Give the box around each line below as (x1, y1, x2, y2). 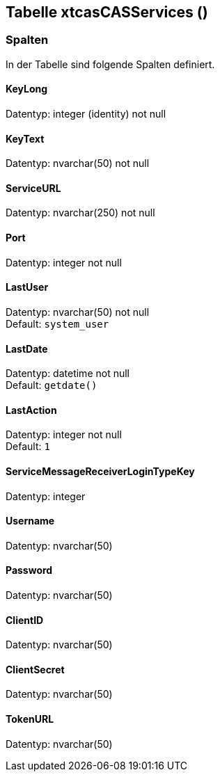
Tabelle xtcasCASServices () (6, 3, 208, 21)
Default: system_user (6, 317, 109, 330)
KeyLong (6, 83, 48, 95)
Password (6, 564, 53, 577)
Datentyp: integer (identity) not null (6, 108, 166, 120)
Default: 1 (6, 440, 50, 453)
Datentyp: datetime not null (6, 367, 129, 380)
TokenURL (6, 713, 54, 726)
